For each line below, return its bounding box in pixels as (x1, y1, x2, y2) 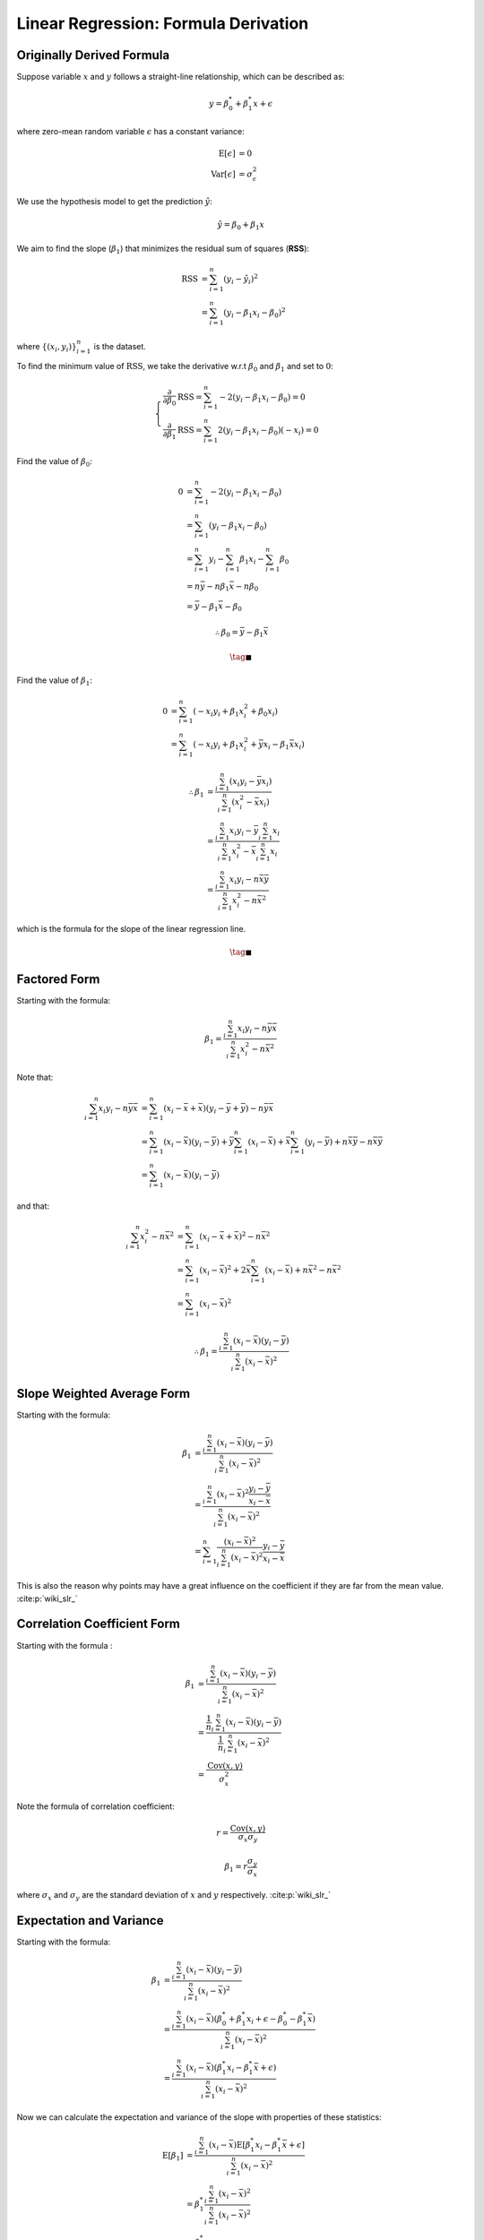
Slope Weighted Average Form (16, 1385, 191, 1401)
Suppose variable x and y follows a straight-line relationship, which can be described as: (16, 72, 345, 82)
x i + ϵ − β (246, 2013, 284, 2026)
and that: (16, 1201, 49, 1211)
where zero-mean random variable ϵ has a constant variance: (16, 125, 246, 136)
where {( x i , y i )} (16, 340, 77, 354)
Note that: (16, 1072, 54, 1083)
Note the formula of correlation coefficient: (16, 1801, 175, 1812)
